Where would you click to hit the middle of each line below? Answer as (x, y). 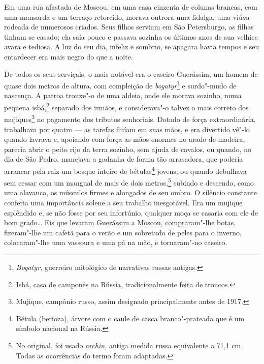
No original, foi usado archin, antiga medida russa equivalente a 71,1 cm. (129, 345)
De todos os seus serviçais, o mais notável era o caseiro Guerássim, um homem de (131, 73)
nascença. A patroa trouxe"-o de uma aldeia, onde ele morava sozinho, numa (123, 95)
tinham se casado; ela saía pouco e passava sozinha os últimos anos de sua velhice (131, 36)
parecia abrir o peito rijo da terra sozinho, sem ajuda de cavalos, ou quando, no (128, 149)
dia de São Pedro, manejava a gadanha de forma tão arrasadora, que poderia (124, 159)
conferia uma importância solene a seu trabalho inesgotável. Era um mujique (123, 202)
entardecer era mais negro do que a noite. (69, 56)
